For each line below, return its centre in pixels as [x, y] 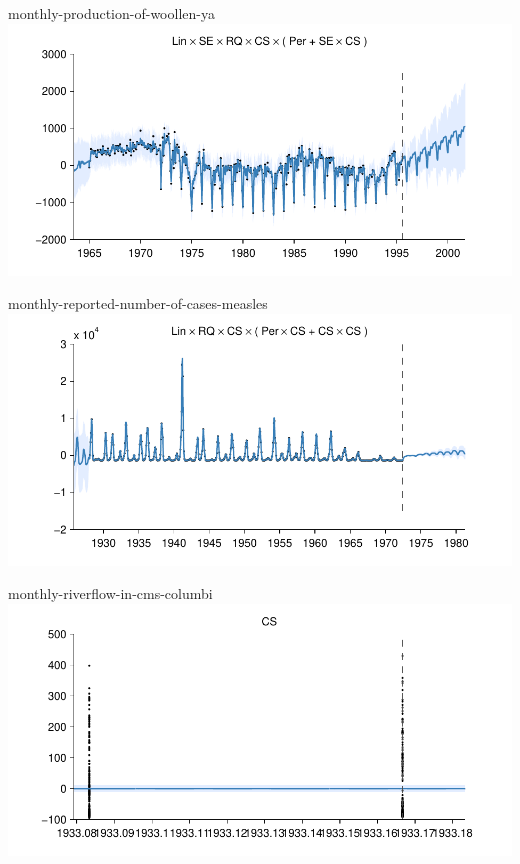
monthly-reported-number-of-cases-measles [138, 303]
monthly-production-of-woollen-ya [111, 13]
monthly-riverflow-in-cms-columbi [110, 593]
